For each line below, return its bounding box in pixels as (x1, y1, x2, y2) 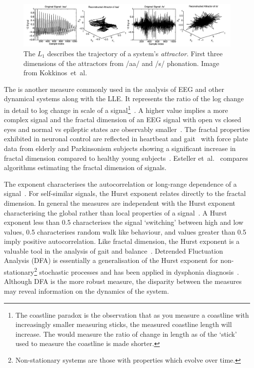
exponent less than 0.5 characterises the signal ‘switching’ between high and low (4, 217, 244, 227)
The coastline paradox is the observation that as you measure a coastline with (15, 309, 249, 320)
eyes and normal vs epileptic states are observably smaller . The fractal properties (4, 124, 250, 134)
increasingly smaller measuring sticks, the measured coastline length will (15, 319, 232, 329)
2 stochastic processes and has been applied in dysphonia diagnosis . (34, 265, 239, 277)
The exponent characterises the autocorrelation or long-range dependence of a (4, 178, 237, 189)
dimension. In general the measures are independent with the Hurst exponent (4, 197, 235, 208)
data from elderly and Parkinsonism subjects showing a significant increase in (4, 143, 236, 153)
